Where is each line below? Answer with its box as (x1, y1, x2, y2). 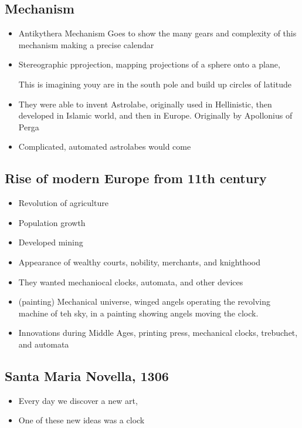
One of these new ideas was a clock (18, 414, 145, 426)
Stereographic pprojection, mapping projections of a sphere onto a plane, (18, 58, 280, 70)
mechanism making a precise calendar (18, 38, 154, 50)
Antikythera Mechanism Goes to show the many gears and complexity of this (18, 27, 297, 39)
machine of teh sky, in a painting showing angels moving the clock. (18, 306, 259, 319)
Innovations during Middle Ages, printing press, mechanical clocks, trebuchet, (18, 326, 298, 339)
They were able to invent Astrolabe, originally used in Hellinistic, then (18, 97, 272, 110)
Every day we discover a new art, (18, 394, 138, 406)
